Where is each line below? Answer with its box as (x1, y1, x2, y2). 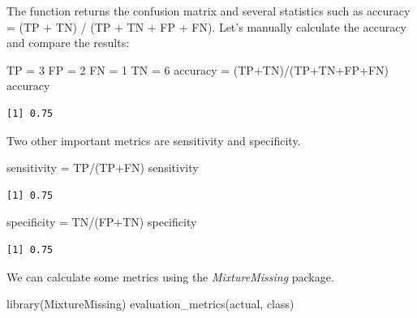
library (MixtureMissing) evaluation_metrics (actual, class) (6, 295, 294, 312)
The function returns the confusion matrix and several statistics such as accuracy (6, 2, 411, 19)
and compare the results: (6, 34, 130, 51)
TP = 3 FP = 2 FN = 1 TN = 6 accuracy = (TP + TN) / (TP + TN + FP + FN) (6, 61, 389, 78)
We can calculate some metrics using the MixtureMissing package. (6, 268, 334, 285)
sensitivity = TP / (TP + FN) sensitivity (6, 159, 199, 176)
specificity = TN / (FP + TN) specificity (6, 213, 197, 230)
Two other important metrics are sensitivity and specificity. (6, 131, 301, 148)
